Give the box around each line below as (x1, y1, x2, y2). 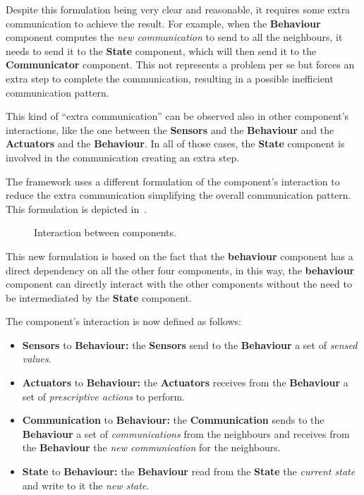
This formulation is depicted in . (6, 201, 147, 216)
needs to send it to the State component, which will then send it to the (6, 43, 317, 58)
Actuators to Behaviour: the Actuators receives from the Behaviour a (22, 375, 348, 390)
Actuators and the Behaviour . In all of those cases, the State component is (6, 136, 345, 151)
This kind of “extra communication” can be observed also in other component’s (6, 109, 349, 123)
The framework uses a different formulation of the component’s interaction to (6, 173, 340, 188)
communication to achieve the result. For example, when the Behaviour (6, 16, 321, 30)
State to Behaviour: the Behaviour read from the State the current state (22, 464, 356, 479)
